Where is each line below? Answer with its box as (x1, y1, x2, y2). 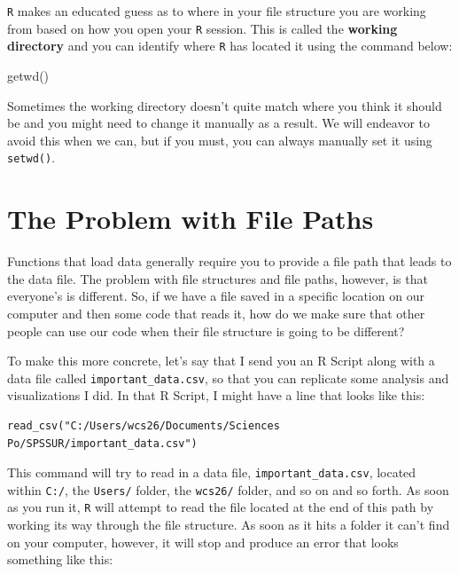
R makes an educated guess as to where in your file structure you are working (7, 2, 426, 20)
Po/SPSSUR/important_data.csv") (7, 436, 198, 450)
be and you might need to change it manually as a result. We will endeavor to (7, 114, 430, 132)
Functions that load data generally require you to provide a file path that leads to (7, 252, 452, 271)
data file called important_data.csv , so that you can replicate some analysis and (7, 368, 449, 387)
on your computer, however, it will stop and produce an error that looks (7, 532, 399, 551)
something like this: (7, 550, 113, 569)
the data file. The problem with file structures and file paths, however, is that (7, 269, 428, 287)
